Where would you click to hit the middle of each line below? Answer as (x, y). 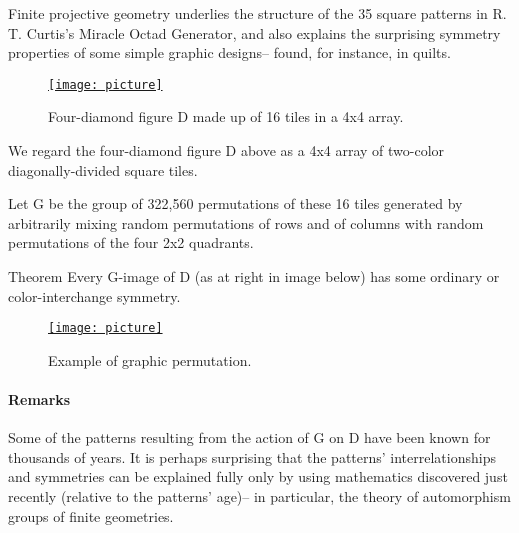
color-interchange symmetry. (94, 295)
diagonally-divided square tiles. (103, 169)
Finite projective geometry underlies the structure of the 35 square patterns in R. (257, 13)
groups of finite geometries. (91, 515)
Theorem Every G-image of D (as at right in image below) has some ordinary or (254, 276)
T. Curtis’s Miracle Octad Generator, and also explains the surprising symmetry (254, 32)
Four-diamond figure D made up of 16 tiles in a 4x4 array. (226, 116)
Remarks (39, 399)
